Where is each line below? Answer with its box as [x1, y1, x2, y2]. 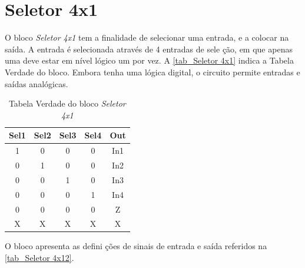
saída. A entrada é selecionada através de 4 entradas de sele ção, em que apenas [5, 42, 293, 55]
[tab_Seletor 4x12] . [5, 252, 74, 264]
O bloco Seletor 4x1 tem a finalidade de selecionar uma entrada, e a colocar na [5, 31, 289, 44]
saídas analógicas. [5, 77, 68, 90]
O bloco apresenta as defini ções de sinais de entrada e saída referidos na [5, 240, 267, 252]
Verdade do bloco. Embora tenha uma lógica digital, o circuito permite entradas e [5, 65, 300, 78]
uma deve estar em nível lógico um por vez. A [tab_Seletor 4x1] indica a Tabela [5, 54, 294, 67]
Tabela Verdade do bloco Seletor [8, 97, 126, 110]
